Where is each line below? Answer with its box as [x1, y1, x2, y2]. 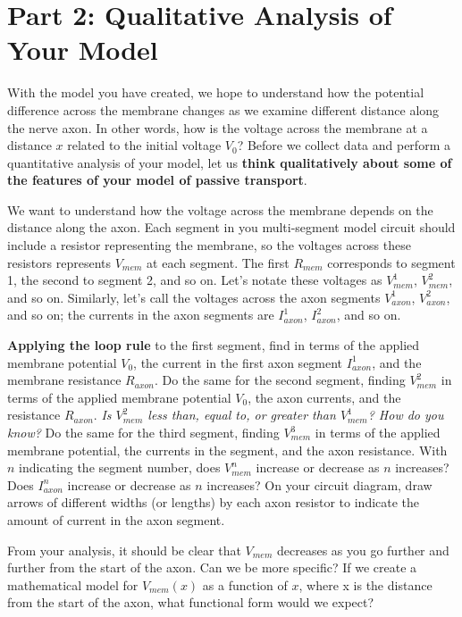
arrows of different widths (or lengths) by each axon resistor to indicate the [7, 493, 420, 512]
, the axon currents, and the [248, 388, 401, 406]
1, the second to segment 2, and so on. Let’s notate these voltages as [7, 271, 382, 289]
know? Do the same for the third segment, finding [7, 423, 280, 441]
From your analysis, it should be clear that [7, 540, 241, 559]
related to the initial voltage [67, 136, 222, 154]
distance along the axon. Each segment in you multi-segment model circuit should [7, 218, 456, 237]
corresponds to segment [327, 253, 456, 271]
